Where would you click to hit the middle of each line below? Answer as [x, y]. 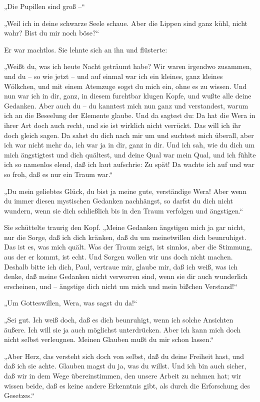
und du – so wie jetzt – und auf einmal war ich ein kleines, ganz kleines [113, 76]
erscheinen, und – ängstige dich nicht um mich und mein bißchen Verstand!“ [121, 286]
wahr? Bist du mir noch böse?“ [52, 33]
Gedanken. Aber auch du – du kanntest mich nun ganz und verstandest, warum [126, 105]
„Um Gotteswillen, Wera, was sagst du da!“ [71, 303]
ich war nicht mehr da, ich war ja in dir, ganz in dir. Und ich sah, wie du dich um [129, 145]
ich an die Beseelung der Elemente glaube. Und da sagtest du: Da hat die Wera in [130, 115]
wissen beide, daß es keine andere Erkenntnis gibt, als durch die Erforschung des [127, 385]
